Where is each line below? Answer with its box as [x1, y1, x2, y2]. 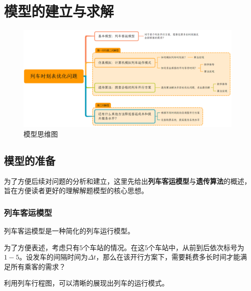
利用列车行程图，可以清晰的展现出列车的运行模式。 [4, 278, 169, 288]
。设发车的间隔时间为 [19, 252, 88, 262]
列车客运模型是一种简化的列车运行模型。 [4, 226, 134, 236]
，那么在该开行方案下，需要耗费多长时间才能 [96, 252, 240, 262]
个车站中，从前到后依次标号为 [148, 242, 244, 252]
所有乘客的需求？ [10, 261, 66, 271]
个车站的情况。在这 [83, 242, 145, 252]
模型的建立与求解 [4, 1, 114, 21]
